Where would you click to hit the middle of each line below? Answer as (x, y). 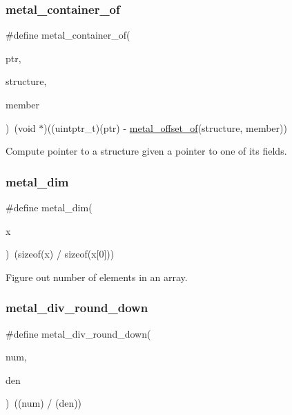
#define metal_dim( (49, 207)
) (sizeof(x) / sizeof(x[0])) (60, 254)
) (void (21, 127)
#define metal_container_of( (68, 35)
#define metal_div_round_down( (78, 333)
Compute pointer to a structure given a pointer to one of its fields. (146, 151)
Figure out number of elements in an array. (97, 277)
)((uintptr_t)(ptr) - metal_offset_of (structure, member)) (165, 127)
